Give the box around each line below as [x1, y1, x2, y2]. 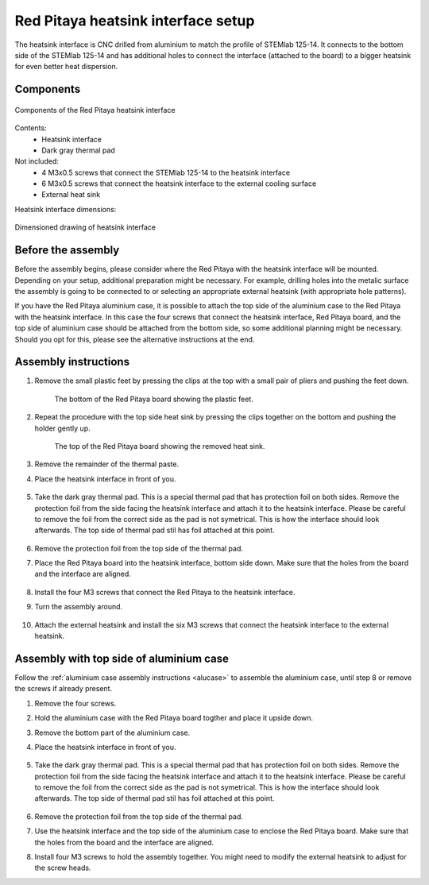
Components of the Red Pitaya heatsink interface [14, 105, 176, 114]
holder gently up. [34, 423, 91, 433]
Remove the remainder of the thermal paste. [34, 459, 179, 469]
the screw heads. [34, 863, 91, 873]
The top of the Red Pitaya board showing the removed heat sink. [54, 441, 265, 450]
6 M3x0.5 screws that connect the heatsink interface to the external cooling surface [41, 179, 317, 188]
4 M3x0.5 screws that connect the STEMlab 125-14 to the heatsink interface [41, 168, 290, 177]
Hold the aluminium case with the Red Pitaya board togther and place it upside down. [34, 713, 314, 723]
